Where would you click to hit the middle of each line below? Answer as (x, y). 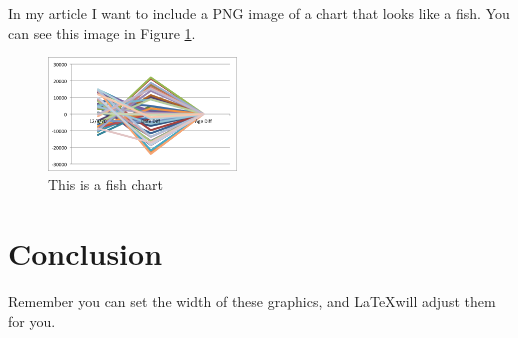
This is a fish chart (105, 184)
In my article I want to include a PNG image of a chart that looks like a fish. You (259, 13)
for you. (32, 320)
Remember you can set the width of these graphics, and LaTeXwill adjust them (252, 301)
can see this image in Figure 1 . (102, 32)
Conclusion (85, 253)
